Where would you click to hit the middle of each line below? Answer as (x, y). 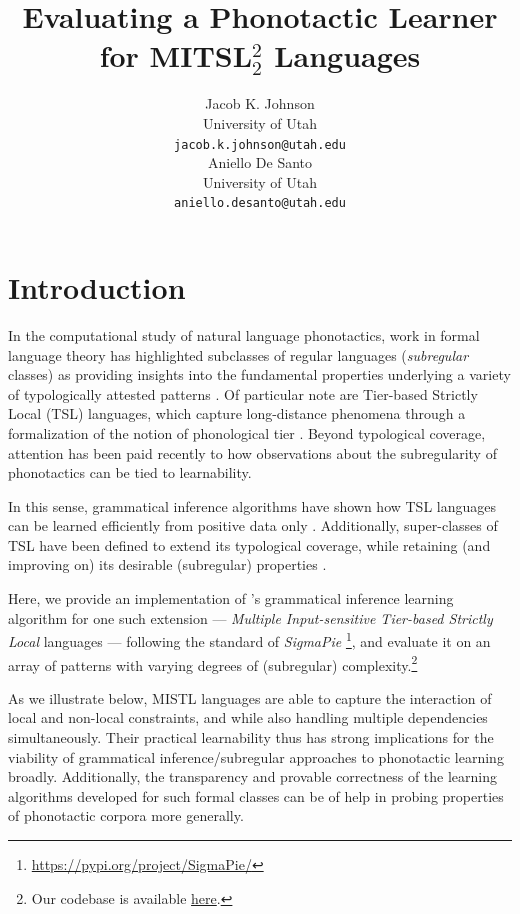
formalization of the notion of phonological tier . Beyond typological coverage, (247, 432)
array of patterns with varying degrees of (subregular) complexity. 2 (213, 663)
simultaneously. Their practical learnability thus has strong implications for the (251, 736)
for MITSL (176, 55)
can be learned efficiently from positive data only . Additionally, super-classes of (253, 525)
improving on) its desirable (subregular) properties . (167, 564)
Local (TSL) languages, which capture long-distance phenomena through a (237, 413)
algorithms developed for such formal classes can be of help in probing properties (256, 795)
